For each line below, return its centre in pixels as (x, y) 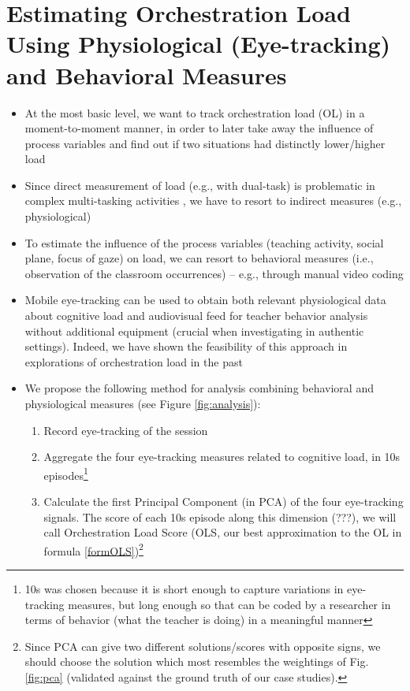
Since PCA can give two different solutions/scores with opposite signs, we (203, 646)
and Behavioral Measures (147, 74)
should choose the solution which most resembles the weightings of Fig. (197, 661)
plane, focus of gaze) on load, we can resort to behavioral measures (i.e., (199, 258)
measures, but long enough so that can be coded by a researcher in (229, 604)
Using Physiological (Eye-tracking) (199, 44)
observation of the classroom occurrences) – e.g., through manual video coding (214, 273)
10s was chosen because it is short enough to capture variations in (184, 589)
